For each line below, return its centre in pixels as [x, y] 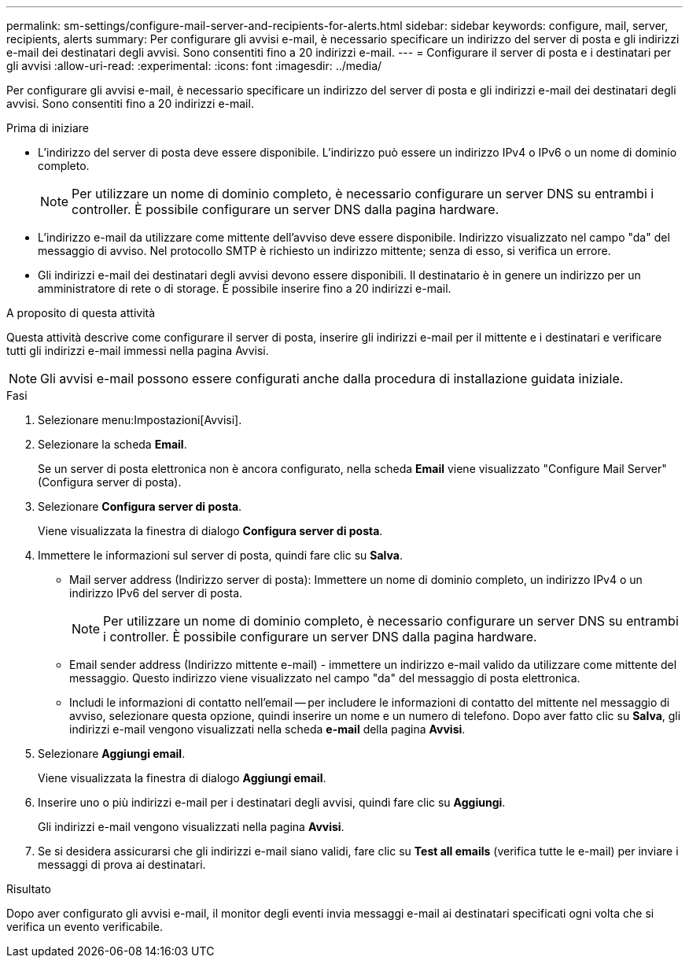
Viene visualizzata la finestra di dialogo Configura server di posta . [210, 531]
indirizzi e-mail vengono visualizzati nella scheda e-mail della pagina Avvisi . [267, 729]
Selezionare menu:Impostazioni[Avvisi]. [140, 420]
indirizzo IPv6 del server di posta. [156, 593]
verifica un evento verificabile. [85, 927]
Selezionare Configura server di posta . [140, 506]
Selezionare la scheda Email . [112, 444]
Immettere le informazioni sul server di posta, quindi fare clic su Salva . [220, 555]
